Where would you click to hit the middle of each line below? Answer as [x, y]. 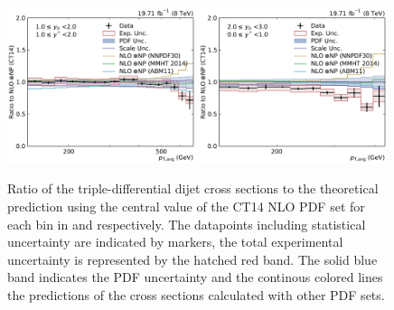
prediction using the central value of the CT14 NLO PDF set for [186, 207]
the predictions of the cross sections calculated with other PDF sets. [196, 295]
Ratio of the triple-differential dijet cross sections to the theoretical [193, 188]
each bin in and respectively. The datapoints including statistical [187, 224]
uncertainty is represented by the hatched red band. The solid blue [192, 259]
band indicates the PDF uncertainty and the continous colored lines [195, 277]
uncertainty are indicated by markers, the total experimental [175, 242]
